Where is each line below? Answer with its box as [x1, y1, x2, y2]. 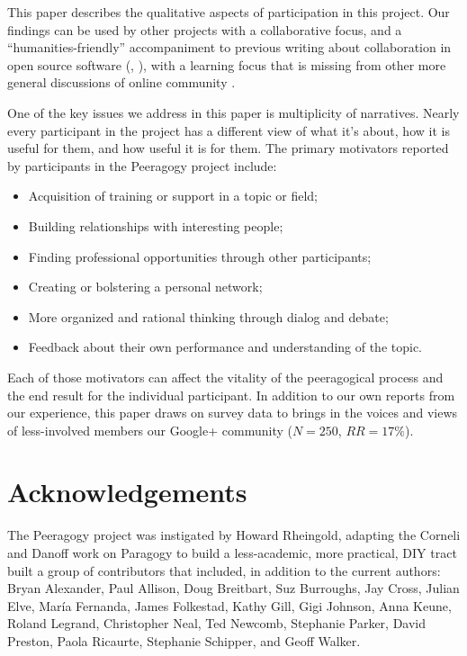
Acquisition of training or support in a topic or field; [28, 186, 318, 205]
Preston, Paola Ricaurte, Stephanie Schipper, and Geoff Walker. [7, 631, 361, 650]
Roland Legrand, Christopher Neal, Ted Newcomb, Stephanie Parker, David [7, 614, 427, 633]
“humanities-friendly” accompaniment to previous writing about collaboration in [7, 38, 452, 57]
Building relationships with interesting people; [28, 216, 283, 235]
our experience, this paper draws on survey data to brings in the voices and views [7, 403, 458, 422]
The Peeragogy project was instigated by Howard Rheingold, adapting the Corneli [7, 526, 461, 544]
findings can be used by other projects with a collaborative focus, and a [7, 20, 402, 39]
